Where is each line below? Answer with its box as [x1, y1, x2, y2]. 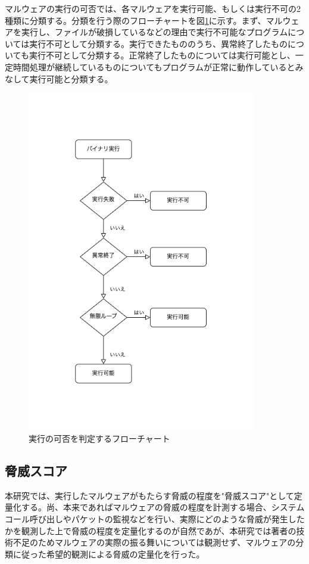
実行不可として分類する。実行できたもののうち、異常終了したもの [29, 37, 288, 49]
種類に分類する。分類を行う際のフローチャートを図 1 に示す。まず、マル [5, 14, 283, 26]
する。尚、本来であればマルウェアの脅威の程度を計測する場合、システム [21, 501, 305, 513]
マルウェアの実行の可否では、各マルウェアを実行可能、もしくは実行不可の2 [5, 2, 301, 14]
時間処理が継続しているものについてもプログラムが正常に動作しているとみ [13, 60, 304, 73]
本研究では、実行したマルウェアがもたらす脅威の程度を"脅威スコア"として [5, 489, 294, 501]
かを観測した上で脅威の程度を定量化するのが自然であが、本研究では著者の [5, 524, 296, 537]
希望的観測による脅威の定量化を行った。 [46, 547, 205, 560]
